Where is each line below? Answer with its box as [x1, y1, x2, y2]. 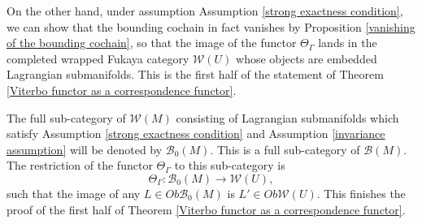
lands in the [318, 34, 377, 51]
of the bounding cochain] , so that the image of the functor [7, 34, 297, 51]
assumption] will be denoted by [7, 140, 163, 157]
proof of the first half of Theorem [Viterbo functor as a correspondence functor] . [7, 200, 406, 218]
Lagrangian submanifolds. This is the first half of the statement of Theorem [7, 66, 384, 83]
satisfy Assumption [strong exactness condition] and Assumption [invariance [7, 125, 385, 142]
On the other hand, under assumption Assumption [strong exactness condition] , [7, 2, 403, 19]
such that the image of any [7, 184, 141, 201]
